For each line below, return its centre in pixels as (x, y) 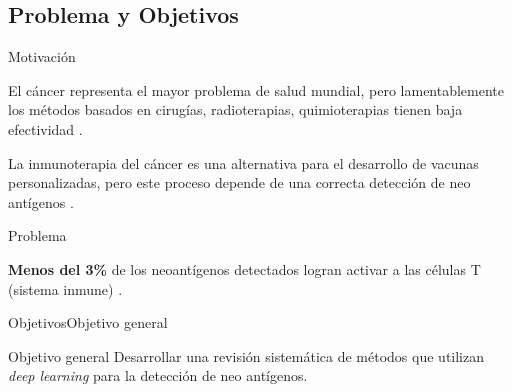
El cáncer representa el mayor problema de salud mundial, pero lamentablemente (256, 89)
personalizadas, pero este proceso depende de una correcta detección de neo (239, 182)
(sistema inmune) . (65, 288)
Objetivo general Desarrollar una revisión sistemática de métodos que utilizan (246, 355)
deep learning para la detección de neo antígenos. (158, 375)
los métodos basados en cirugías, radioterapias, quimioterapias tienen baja (235, 109)
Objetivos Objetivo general (88, 322)
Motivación (42, 56)
